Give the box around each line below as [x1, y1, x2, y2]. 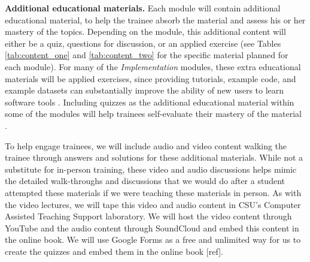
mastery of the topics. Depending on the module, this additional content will [5, 25, 286, 38]
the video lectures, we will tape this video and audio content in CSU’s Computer [5, 198, 301, 210]
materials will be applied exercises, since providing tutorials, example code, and [5, 72, 296, 85]
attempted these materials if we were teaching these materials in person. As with [5, 186, 302, 198]
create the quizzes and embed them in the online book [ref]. [5, 245, 223, 257]
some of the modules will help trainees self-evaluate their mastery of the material [5, 107, 302, 120]
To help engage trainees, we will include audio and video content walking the [5, 139, 287, 152]
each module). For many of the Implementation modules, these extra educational [5, 60, 301, 73]
